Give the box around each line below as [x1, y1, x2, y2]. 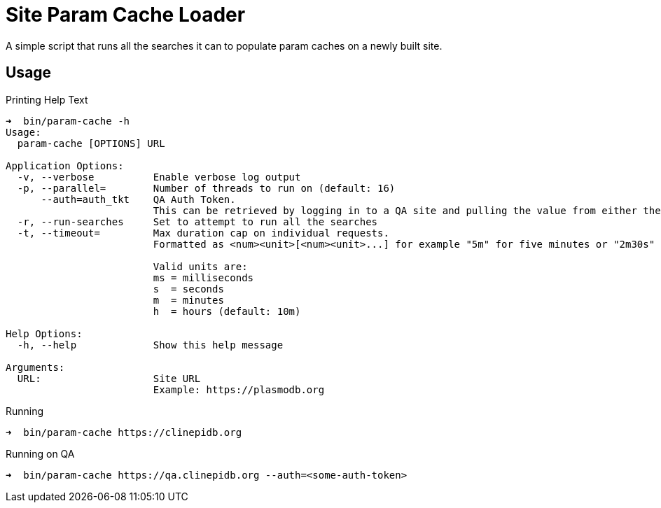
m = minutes [153, 294, 224, 306]
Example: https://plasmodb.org [153, 383, 325, 395]
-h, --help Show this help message [17, 339, 284, 351]
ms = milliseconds [153, 271, 254, 283]
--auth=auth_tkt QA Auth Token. [41, 193, 236, 205]
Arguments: [6, 361, 65, 373]
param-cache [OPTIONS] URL [17, 137, 165, 149]
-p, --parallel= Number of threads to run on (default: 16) [17, 182, 396, 194]
